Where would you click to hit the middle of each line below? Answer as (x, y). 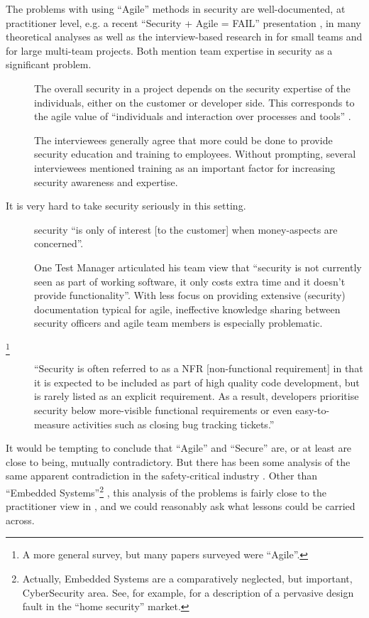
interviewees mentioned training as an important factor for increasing (185, 167)
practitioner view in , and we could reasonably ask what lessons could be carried (181, 506)
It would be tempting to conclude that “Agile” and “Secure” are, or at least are (179, 448)
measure (52, 424)
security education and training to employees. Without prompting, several (195, 154)
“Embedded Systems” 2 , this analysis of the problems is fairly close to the (166, 491)
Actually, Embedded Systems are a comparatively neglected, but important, (187, 578)
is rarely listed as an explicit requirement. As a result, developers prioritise (197, 396)
